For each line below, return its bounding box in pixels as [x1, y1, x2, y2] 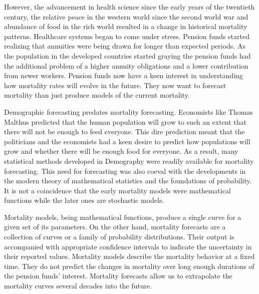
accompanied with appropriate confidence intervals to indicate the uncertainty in [4, 241, 252, 251]
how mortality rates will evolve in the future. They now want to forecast [4, 80, 226, 90]
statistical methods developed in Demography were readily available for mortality [4, 155, 254, 166]
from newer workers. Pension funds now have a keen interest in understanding [4, 70, 243, 81]
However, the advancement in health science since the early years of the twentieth [4, 2, 255, 12]
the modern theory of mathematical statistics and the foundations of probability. [4, 175, 252, 186]
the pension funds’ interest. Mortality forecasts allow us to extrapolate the [4, 270, 232, 281]
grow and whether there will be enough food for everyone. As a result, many [4, 146, 238, 156]
